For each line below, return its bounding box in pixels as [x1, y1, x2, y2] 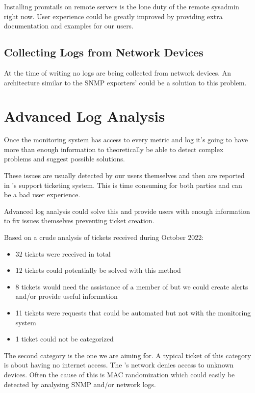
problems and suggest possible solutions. [4, 154, 125, 164]
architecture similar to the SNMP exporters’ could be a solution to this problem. [4, 77, 247, 87]
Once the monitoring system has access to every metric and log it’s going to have [4, 134, 248, 145]
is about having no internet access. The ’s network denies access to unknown [4, 360, 234, 370]
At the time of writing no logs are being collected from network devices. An [4, 67, 231, 78]
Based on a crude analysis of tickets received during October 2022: [4, 232, 204, 242]
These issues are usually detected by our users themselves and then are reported [4, 170, 245, 181]
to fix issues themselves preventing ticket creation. [4, 215, 154, 226]
